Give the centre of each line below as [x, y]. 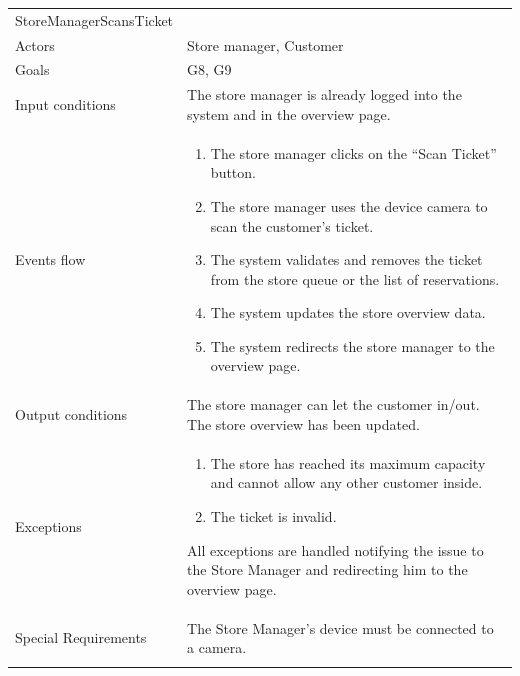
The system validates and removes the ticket [346, 259]
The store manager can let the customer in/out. [333, 404]
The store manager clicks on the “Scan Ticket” [353, 152]
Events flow [50, 259]
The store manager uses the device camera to [349, 205]
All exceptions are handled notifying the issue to [335, 549]
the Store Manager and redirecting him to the [327, 569]
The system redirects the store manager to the [352, 345]
